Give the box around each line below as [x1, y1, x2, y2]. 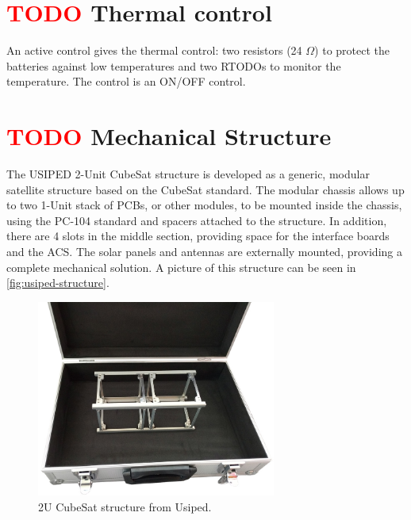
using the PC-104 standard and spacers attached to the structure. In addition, [6, 212, 387, 228]
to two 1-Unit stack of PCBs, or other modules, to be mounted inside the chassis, [6, 197, 402, 213]
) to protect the [314, 42, 390, 59]
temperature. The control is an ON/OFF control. [6, 73, 246, 90]
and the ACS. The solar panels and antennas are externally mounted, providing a [6, 243, 402, 259]
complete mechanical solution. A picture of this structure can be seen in [6, 258, 356, 275]
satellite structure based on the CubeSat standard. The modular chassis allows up [6, 181, 405, 197]
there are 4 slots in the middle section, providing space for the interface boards [6, 227, 390, 244]
